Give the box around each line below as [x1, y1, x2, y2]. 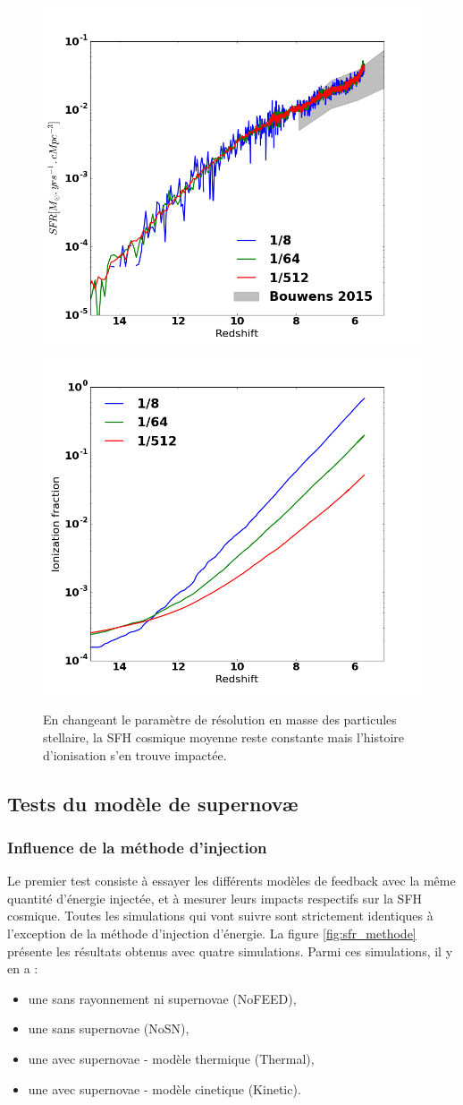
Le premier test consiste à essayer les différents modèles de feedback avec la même [7, 871, 456, 890]
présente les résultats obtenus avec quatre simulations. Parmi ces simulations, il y [7, 941, 453, 960]
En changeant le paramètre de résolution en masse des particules [43, 710, 397, 729]
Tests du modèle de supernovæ [7, 789, 299, 817]
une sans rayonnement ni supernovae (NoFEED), [28, 989, 297, 1007]
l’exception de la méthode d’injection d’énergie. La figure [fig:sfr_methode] [7, 923, 417, 942]
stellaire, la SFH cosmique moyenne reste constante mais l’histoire [43, 727, 405, 746]
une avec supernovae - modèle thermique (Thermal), [28, 1049, 315, 1067]
